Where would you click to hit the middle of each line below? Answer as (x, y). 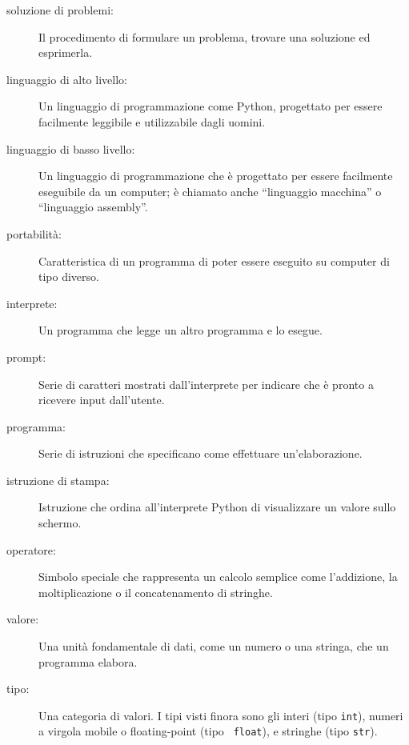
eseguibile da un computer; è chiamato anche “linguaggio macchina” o (210, 191)
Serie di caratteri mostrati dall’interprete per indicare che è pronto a (206, 384)
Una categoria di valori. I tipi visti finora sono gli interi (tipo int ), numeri (221, 715)
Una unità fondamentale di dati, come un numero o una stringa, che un (214, 646)
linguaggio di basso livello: (71, 148)
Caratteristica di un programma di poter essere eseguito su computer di (214, 260)
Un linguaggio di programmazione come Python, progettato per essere (211, 106)
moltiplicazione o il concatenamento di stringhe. (156, 592)
